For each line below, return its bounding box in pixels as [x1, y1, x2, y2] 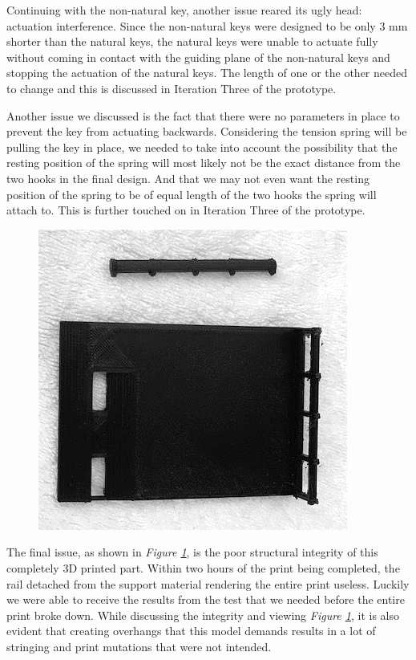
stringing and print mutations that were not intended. [6, 638, 272, 654]
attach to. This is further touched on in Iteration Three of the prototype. [6, 202, 366, 218]
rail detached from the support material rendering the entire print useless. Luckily [6, 575, 410, 592]
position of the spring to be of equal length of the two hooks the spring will [6, 185, 377, 202]
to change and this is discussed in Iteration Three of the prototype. [6, 79, 337, 96]
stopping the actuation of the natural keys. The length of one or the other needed [6, 64, 408, 81]
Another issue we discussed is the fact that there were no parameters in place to [6, 107, 400, 124]
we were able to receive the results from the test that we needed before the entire [6, 591, 405, 608]
